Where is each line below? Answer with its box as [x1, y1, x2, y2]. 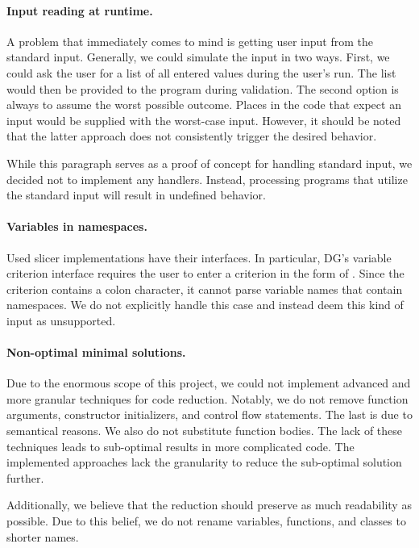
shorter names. [6, 528, 79, 545]
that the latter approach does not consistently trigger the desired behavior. [6, 128, 377, 144]
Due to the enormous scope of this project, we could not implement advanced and [6, 374, 411, 391]
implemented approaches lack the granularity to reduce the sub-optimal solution [6, 454, 402, 471]
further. [6, 469, 44, 486]
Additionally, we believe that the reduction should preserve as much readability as [6, 496, 412, 513]
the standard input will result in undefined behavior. [6, 186, 266, 203]
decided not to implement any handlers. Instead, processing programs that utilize [6, 170, 408, 187]
